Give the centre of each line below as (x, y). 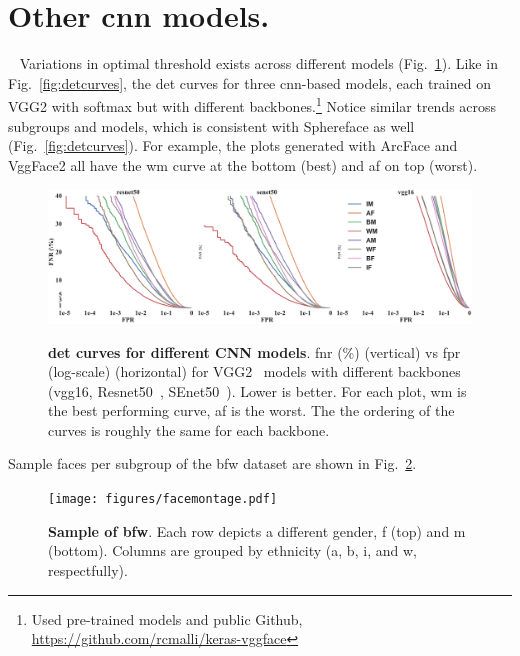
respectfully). (88, 569)
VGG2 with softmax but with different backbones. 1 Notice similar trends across (252, 104)
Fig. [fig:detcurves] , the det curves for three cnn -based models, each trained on (249, 82)
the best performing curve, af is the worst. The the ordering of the (251, 410)
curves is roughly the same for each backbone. (189, 429)
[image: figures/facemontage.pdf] (163, 499)
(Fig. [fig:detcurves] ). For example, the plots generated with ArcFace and (233, 145)
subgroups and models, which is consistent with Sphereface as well (211, 125)
